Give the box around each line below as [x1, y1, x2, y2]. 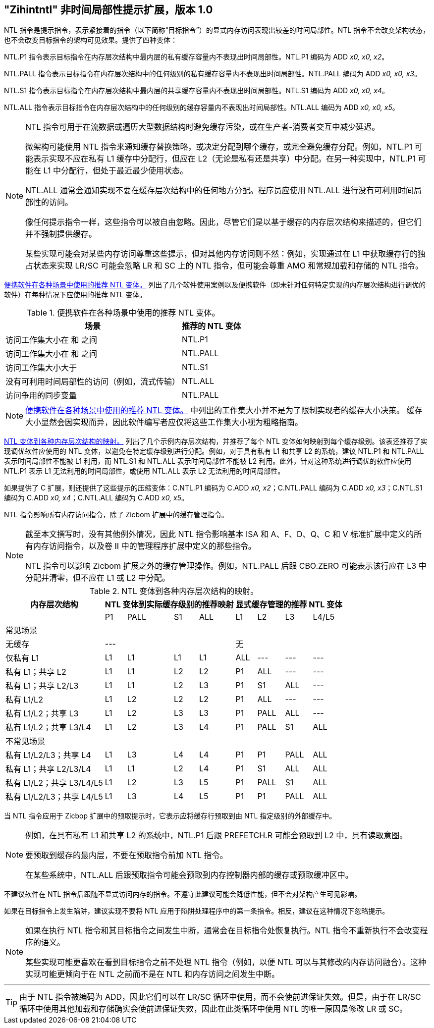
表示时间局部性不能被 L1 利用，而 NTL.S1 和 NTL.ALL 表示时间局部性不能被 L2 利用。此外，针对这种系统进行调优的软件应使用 [4, 457, 412, 466]
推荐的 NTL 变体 [182, 321, 241, 331]
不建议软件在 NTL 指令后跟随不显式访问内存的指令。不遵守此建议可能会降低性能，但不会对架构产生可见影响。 [4, 890, 362, 899]
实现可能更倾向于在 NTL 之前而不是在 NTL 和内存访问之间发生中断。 [25, 969, 279, 979]
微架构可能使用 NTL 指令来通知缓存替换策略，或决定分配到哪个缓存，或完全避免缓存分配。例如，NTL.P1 [25, 142, 413, 152]
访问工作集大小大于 [5, 363, 77, 373]
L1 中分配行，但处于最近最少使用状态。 [43, 165, 188, 176]
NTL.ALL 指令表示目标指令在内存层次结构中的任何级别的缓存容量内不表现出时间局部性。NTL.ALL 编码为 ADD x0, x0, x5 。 [4, 103, 399, 112]
